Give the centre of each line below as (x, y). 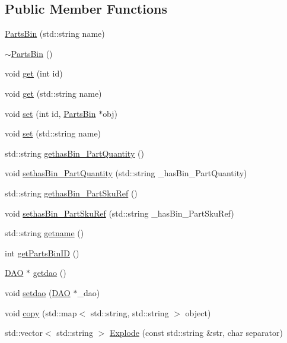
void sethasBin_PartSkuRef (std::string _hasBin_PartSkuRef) (119, 213)
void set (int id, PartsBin (50, 113)
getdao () (50, 273)
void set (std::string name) (53, 133)
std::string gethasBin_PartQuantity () (74, 153)
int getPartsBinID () (42, 253)
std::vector (24, 333)
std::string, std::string (130, 312)
